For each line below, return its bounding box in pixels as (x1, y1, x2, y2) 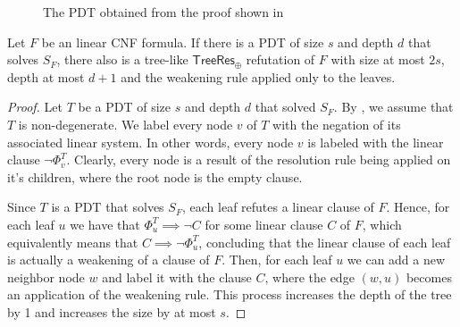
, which (362, 214, 402, 233)
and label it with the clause (102, 267, 252, 286)
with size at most (330, 50, 425, 69)
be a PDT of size (78, 97, 171, 116)
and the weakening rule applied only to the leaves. (121, 67, 396, 86)
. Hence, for (386, 197, 450, 216)
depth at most (7, 67, 85, 86)
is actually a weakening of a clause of (7, 250, 210, 269)
